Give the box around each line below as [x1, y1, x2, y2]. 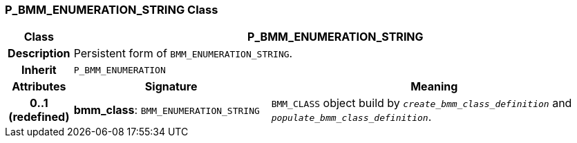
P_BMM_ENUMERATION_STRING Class [5, 3, 218, 17]
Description [8, 46, 70, 61]
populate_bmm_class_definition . [271, 110, 432, 124]
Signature [144, 79, 198, 94]
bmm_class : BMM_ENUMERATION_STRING [73, 103, 260, 117]
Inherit [21, 63, 57, 77]
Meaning [410, 79, 458, 94]
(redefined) [8, 110, 70, 124]
